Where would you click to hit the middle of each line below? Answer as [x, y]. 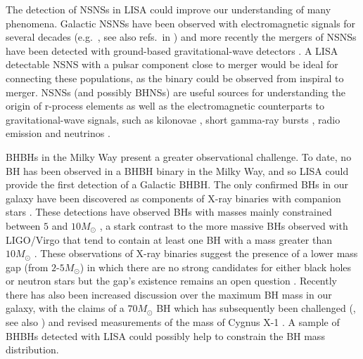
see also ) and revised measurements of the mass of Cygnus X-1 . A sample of [173, 322]
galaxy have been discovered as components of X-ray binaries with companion [173, 198]
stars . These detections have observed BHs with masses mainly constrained [169, 212]
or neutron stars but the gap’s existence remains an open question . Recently [171, 281]
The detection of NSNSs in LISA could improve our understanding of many [168, 9]
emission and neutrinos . [58, 133]
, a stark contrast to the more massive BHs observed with [224, 225]
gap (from [27, 267]
